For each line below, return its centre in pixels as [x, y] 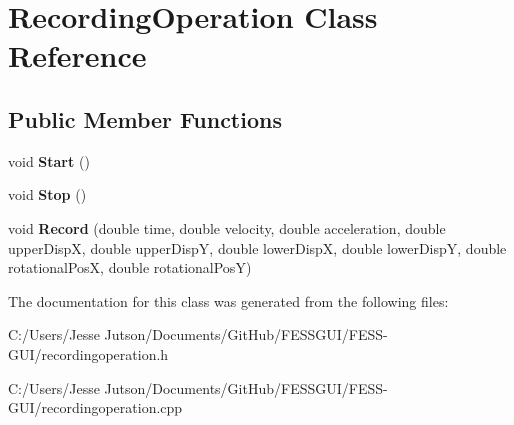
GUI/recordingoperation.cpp [95, 407]
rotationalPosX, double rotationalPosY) [130, 267]
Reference [77, 55]
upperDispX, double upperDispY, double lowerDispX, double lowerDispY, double [257, 247]
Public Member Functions [145, 118]
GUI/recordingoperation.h [88, 353]
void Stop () [47, 194]
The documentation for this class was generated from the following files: [228, 300]
